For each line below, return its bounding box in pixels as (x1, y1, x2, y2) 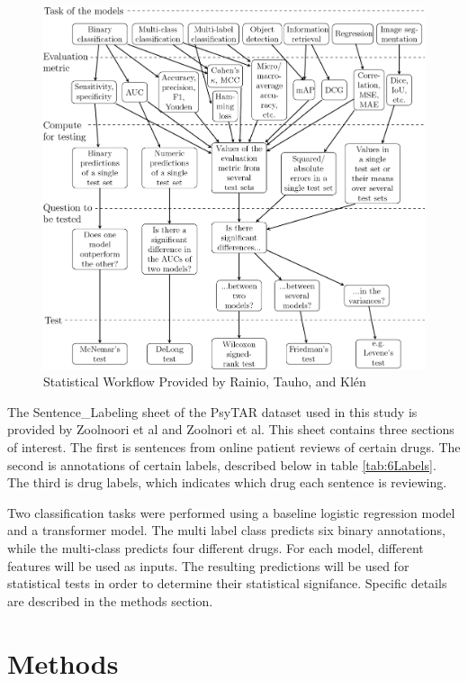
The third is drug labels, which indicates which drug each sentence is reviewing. (7, 473, 447, 492)
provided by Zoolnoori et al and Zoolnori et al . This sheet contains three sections (7, 420, 454, 439)
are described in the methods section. (7, 591, 213, 610)
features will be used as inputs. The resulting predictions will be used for (7, 556, 409, 575)
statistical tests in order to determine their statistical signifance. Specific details (7, 574, 447, 593)
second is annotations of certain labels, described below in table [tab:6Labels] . (7, 455, 436, 474)
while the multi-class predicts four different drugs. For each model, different (7, 538, 424, 557)
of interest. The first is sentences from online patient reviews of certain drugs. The (7, 437, 461, 456)
